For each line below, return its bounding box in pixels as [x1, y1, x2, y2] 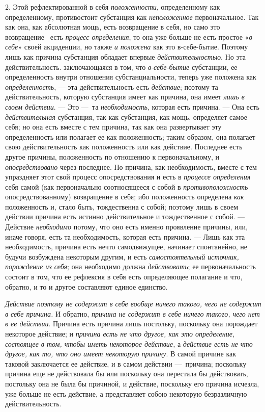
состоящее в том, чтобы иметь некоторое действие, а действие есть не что [5, 338, 253, 349]
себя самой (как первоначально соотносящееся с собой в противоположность [5, 181, 248, 192]
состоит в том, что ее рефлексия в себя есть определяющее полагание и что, [5, 271, 243, 282]
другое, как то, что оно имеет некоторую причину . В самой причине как [5, 348, 237, 359]
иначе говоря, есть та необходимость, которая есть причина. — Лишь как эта [5, 231, 245, 242]
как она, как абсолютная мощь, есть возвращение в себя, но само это [5, 21, 220, 32]
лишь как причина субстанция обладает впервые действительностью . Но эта [5, 51, 246, 62]
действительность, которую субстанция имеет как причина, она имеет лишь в [5, 91, 245, 102]
